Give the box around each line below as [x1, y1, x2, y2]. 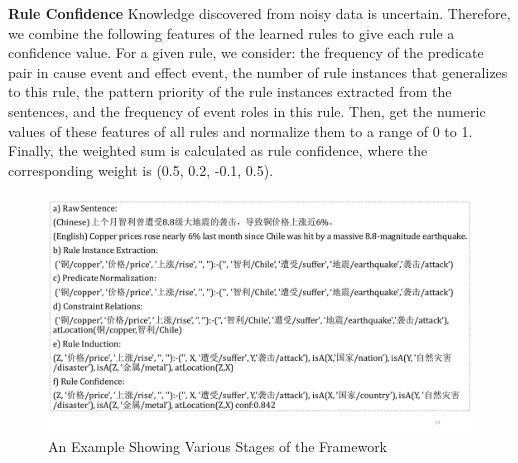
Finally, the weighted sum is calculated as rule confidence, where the [8, 140, 428, 161]
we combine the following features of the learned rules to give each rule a [8, 22, 455, 43]
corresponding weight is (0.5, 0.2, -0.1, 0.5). [8, 159, 274, 180]
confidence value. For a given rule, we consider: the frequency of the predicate [8, 42, 484, 63]
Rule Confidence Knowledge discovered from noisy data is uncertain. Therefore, [8, 3, 511, 23]
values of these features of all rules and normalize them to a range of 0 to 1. [8, 120, 473, 141]
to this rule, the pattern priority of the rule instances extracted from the [8, 81, 452, 102]
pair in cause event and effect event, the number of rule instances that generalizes [8, 61, 508, 82]
